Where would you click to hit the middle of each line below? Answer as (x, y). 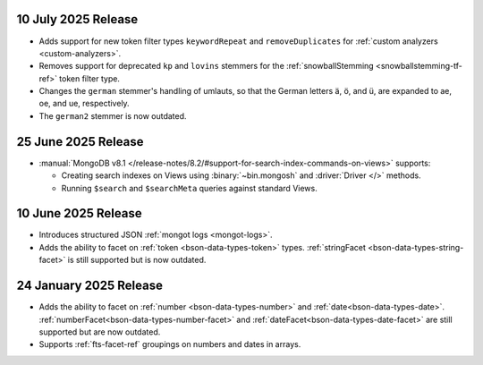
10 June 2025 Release (79, 213)
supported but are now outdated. (100, 332)
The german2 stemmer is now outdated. (113, 115)
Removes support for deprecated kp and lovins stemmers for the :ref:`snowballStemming (207, 66)
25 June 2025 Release (80, 142)
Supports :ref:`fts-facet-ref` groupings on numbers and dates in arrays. (170, 344)
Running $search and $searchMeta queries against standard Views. (189, 188)
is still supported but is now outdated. (137, 260)
